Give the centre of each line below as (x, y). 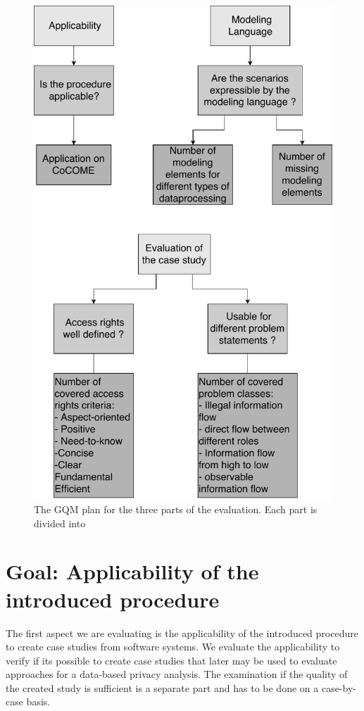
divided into (60, 523)
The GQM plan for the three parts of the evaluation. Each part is (176, 509)
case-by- (339, 687)
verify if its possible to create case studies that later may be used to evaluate (171, 660)
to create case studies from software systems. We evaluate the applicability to (173, 647)
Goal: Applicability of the (132, 571)
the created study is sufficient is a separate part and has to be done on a (162, 687)
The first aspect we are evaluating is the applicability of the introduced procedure (182, 633)
